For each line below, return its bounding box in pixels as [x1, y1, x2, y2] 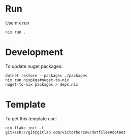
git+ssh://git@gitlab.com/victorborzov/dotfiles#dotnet [5, 130, 126, 135]
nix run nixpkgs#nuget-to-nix [5, 77, 70, 83]
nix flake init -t [5, 125, 44, 130]
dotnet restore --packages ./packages [5, 73, 87, 78]
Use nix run [5, 20, 29, 26]
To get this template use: [5, 115, 57, 122]
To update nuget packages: [5, 63, 63, 69]
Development [5, 47, 63, 58]
